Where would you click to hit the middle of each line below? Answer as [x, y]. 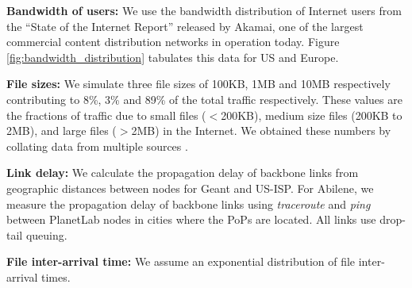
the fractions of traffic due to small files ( [106, 115]
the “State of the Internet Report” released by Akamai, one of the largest [185, 26]
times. [56, 276]
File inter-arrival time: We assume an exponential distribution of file [181, 261]
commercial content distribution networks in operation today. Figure [173, 42]
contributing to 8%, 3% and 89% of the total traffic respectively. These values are [204, 99]
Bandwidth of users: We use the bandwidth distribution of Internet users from [204, 10]
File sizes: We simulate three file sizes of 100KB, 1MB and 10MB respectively [198, 84]
